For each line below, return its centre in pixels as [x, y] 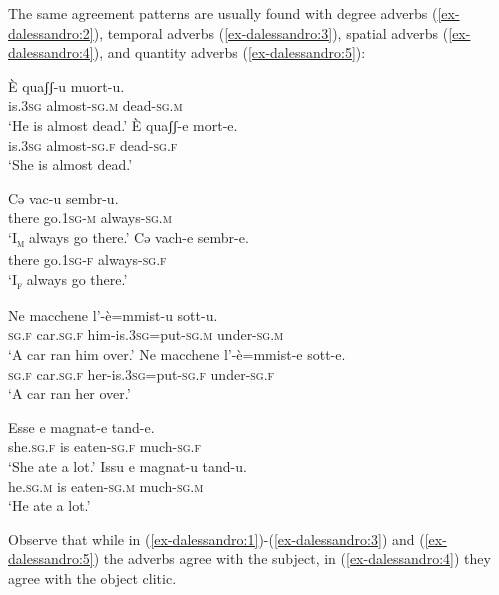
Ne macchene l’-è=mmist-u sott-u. [113, 314]
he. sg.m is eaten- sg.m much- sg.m [106, 485]
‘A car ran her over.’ [69, 393]
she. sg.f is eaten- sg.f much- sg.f [105, 446]
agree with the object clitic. [92, 577]
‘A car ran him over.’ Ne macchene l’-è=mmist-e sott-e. [177, 353]
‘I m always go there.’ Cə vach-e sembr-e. [128, 238]
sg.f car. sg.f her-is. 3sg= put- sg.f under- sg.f [141, 373]
